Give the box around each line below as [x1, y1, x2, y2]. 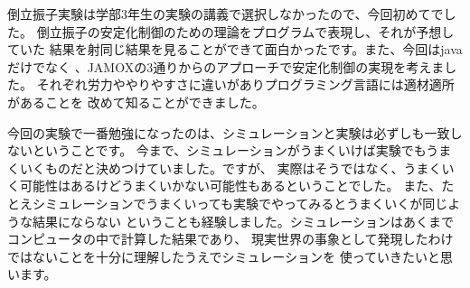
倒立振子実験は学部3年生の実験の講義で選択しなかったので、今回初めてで [7, 5, 444, 23]
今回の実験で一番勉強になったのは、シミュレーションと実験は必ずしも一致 [7, 123, 450, 142]
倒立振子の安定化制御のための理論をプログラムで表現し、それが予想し [36, 22, 455, 41]
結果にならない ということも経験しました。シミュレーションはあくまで [32, 211, 455, 230]
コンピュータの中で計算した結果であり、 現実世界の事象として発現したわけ [7, 229, 454, 248]
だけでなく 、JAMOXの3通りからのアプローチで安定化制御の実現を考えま [7, 57, 445, 76]
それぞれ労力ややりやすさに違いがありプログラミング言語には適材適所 [36, 75, 455, 94]
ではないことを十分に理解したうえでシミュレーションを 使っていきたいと [7, 246, 440, 265]
